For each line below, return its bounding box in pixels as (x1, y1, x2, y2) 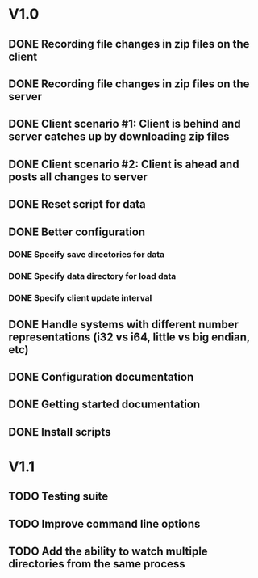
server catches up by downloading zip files (8, 130, 230, 144)
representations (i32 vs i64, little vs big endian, (8, 330, 250, 344)
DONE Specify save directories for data (8, 249, 165, 260)
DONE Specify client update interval (8, 293, 152, 304)
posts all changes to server (8, 170, 148, 184)
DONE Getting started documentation (8, 398, 201, 411)
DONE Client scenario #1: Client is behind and (8, 117, 241, 131)
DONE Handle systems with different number (8, 317, 239, 331)
